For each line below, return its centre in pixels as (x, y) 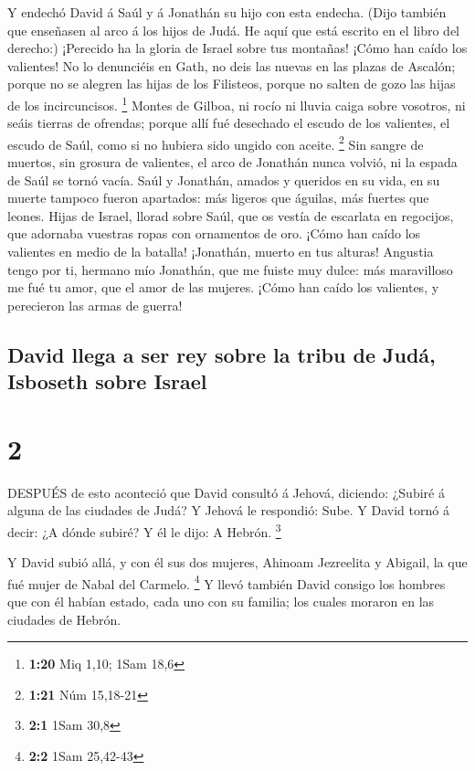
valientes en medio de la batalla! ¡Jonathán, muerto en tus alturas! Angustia (221, 252)
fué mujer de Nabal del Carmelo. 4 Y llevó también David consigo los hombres (227, 582)
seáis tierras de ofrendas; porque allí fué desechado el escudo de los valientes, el (229, 123)
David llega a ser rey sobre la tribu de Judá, (222, 354)
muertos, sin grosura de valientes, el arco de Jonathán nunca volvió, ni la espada (232, 162)
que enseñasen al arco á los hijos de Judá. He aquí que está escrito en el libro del (233, 30)
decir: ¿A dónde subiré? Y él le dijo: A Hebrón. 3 (144, 530)
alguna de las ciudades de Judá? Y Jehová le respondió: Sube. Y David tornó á (228, 510)
